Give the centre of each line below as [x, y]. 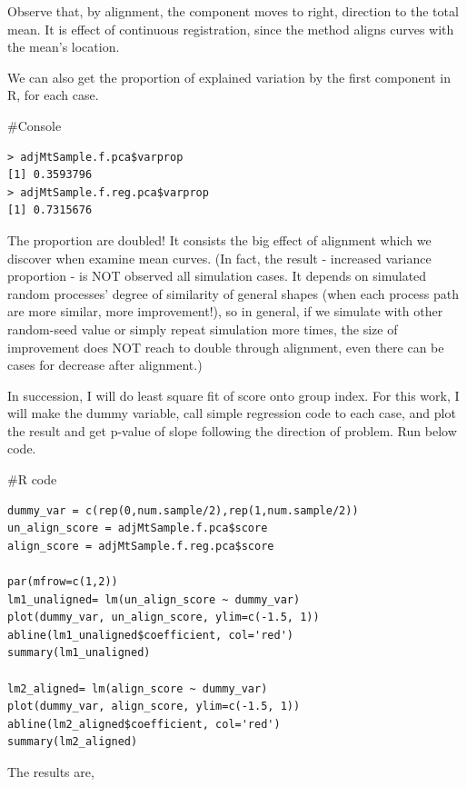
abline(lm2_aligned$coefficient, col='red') [144, 724]
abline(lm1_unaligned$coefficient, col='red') [150, 635]
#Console [35, 125]
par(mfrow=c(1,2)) [63, 582]
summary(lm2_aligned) [73, 742]
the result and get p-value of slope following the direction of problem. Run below [232, 430]
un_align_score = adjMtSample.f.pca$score [138, 528]
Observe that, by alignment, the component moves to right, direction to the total [233, 11]
